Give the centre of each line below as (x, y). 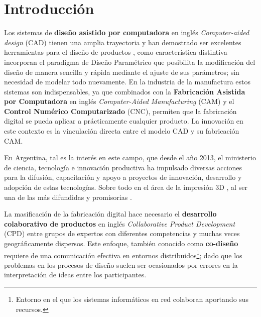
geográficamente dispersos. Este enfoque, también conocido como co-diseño (121, 243)
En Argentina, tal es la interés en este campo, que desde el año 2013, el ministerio (130, 157)
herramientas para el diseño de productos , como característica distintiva (116, 52)
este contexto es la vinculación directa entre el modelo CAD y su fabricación (122, 131)
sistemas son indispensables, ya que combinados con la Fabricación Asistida (125, 91)
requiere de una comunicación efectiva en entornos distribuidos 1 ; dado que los (123, 254)
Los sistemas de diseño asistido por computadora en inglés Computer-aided (127, 32)
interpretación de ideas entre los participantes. (75, 275)
